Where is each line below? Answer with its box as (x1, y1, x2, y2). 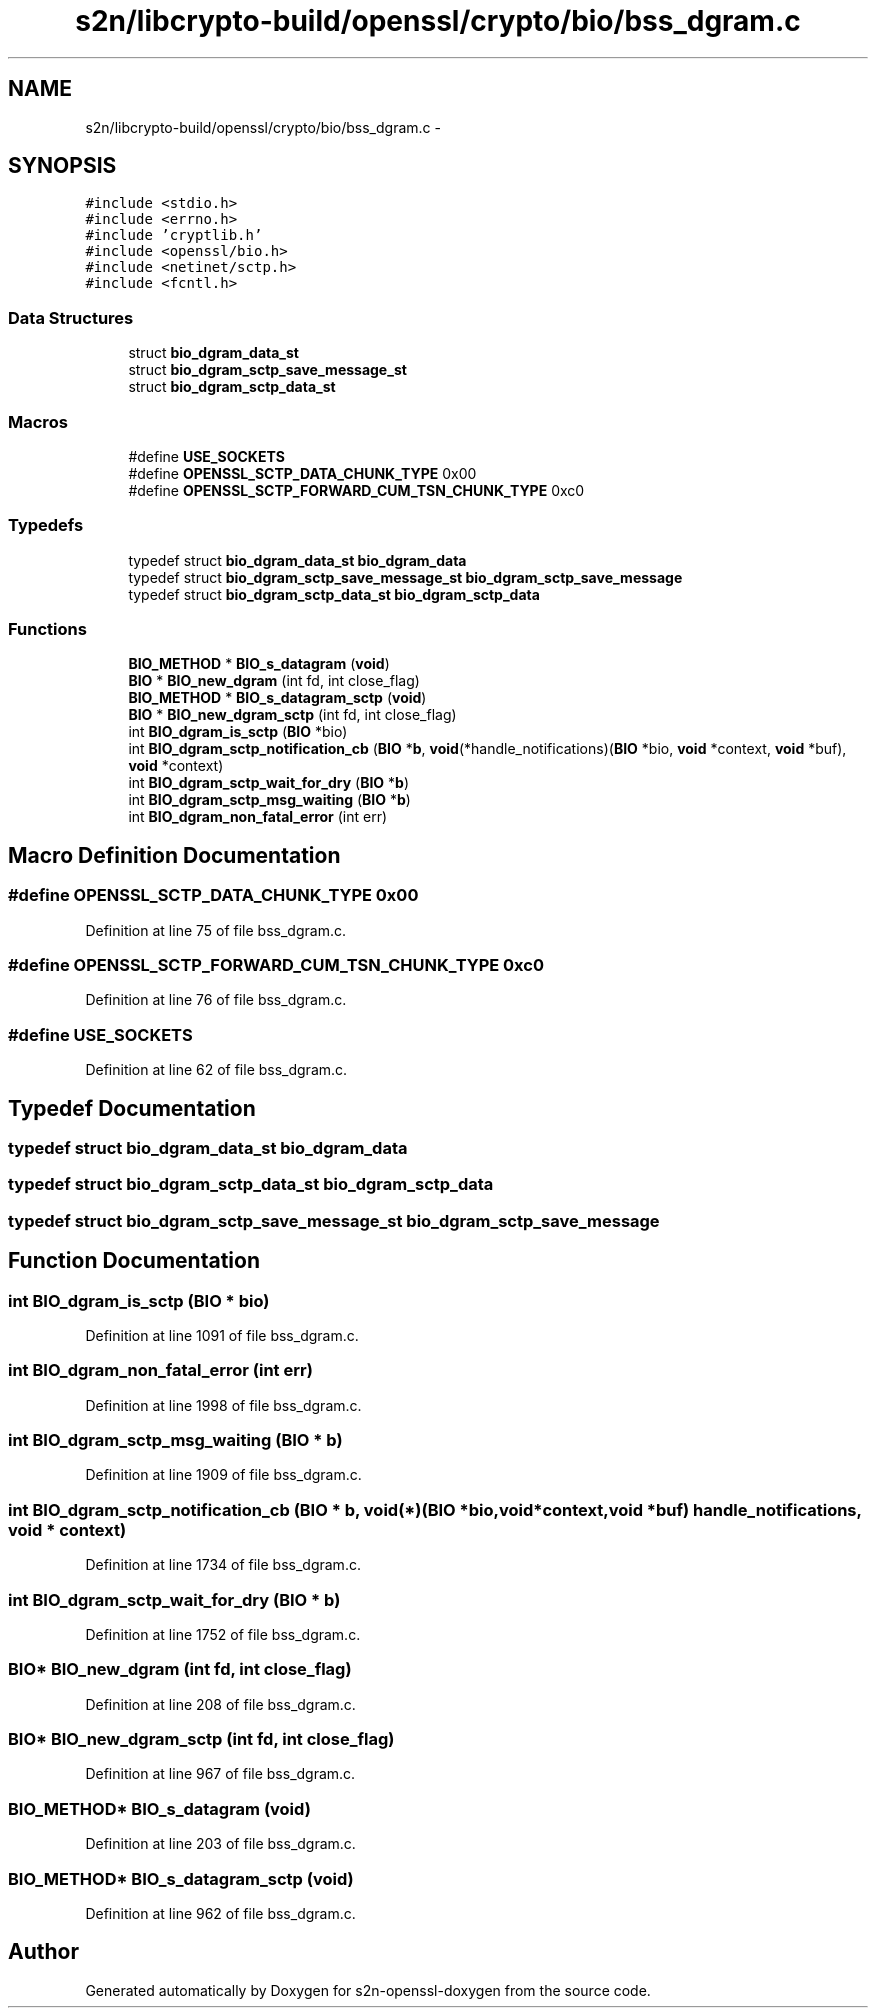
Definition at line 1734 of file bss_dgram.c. (85, 1556, 361, 1574)
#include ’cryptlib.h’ (85, 227, 263, 244)
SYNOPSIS (8, 153, 117, 179)
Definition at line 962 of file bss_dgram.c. (85, 1904, 356, 1922)
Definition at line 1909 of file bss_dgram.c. (85, 1466, 362, 1484)
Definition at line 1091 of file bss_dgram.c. (85, 1326, 359, 1344)
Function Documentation (8, 1248, 260, 1274)
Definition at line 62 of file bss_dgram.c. (85, 1061, 348, 1079)
